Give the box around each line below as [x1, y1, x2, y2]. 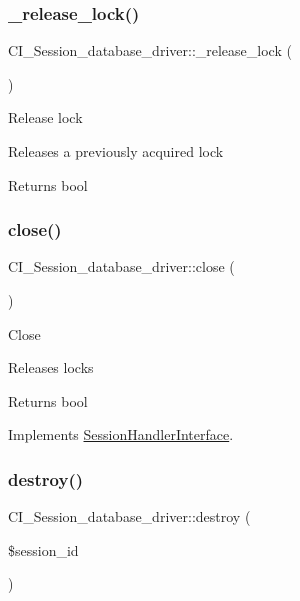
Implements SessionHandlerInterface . [8, 424, 234, 445]
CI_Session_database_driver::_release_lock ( [8, 40, 292, 61]
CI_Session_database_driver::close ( [8, 256, 235, 277]
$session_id [8, 539, 79, 560]
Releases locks [8, 357, 94, 378]
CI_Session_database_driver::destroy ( [8, 506, 251, 527]
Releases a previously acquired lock [8, 141, 224, 161]
